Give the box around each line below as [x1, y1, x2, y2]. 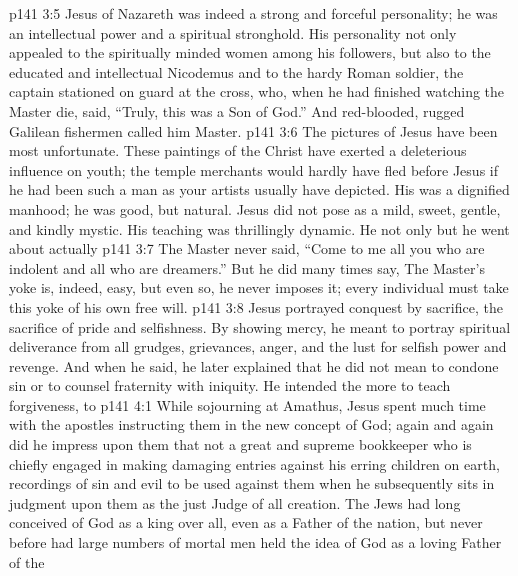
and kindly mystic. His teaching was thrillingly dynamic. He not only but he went [9, 218, 510, 239]
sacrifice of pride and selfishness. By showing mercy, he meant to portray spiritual [9, 316, 511, 337]
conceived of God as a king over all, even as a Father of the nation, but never [9, 512, 483, 533]
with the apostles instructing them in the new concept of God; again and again [9, 414, 494, 435]
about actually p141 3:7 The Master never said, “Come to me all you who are [9, 238, 485, 259]
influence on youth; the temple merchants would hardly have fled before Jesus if [9, 159, 498, 180]
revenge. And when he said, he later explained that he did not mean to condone [9, 355, 499, 376]
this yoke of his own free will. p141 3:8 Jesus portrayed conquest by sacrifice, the [9, 296, 503, 317]
